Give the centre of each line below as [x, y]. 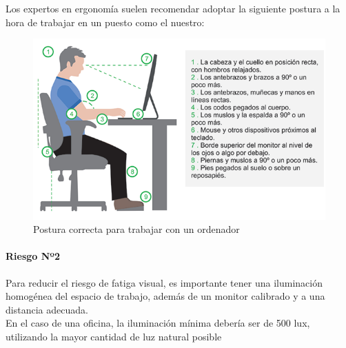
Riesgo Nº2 [33, 256]
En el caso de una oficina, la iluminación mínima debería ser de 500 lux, [158, 323]
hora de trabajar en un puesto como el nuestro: [105, 22]
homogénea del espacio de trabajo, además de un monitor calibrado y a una [165, 296]
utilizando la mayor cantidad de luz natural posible [114, 336]
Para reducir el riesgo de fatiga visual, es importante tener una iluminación [164, 282]
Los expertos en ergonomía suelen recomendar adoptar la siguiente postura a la [173, 8]
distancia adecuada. [47, 309]
